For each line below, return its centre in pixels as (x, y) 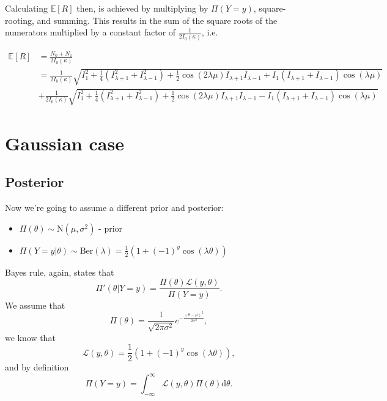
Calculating (27, 8)
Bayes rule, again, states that (60, 272)
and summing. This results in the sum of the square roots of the (157, 20)
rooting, (20, 20)
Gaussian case (64, 143)
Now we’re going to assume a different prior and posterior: (114, 208)
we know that (30, 337)
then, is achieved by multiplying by (142, 8)
